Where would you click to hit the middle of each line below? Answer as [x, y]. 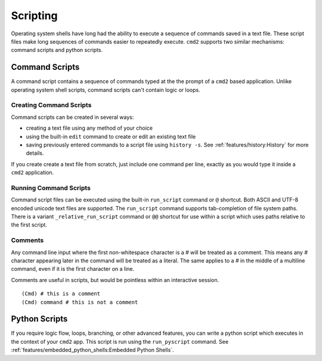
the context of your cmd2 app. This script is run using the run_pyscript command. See [120, 341]
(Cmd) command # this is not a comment [80, 302]
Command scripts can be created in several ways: [72, 117]
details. [35, 153]
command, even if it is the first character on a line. [73, 269]
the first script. [29, 225]
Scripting [34, 16]
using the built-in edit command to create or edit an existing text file [111, 136]
